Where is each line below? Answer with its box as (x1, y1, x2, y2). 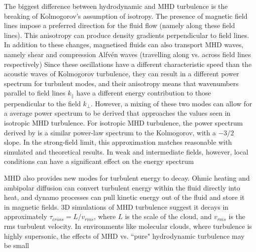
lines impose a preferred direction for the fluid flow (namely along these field (4, 20, 235, 31)
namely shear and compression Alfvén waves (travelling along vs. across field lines (4, 49, 251, 59)
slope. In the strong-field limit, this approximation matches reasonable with (4, 137, 232, 147)
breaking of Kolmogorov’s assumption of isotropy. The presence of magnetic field (4, 10, 248, 21)
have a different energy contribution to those (76, 88, 211, 98)
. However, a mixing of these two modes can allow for (91, 98, 252, 108)
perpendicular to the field (4, 98, 81, 108)
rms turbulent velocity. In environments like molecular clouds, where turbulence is (4, 220, 252, 231)
